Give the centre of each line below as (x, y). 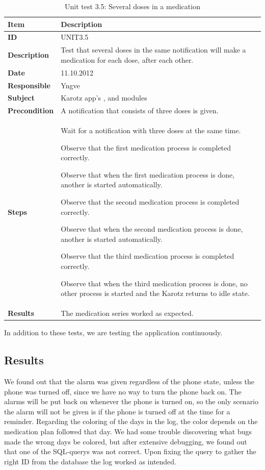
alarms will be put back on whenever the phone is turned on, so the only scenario (131, 401)
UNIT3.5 (75, 37)
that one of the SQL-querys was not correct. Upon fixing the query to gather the (130, 451)
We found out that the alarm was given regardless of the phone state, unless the (129, 381)
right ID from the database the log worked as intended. (90, 461)
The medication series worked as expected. (127, 313)
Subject (21, 98)
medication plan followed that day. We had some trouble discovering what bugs (128, 431)
